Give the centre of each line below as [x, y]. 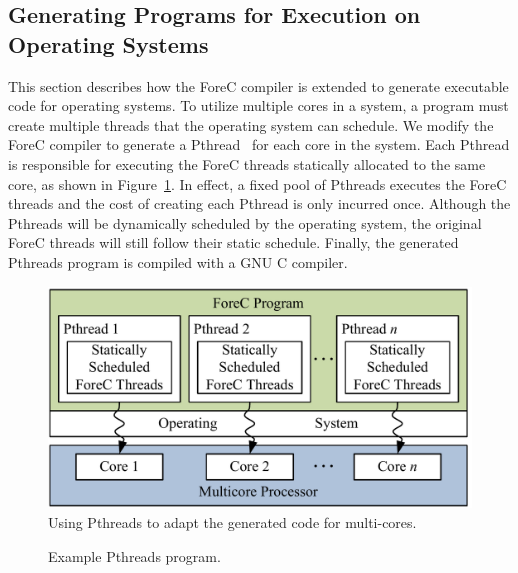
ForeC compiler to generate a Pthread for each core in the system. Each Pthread [259, 144]
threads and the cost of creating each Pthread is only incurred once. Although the [259, 203]
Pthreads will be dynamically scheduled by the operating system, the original [245, 222]
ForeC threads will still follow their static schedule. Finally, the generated [233, 242]
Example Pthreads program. [134, 555]
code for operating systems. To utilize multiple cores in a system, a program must [258, 105]
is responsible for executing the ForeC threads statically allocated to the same [247, 163]
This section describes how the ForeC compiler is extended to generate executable [258, 85]
